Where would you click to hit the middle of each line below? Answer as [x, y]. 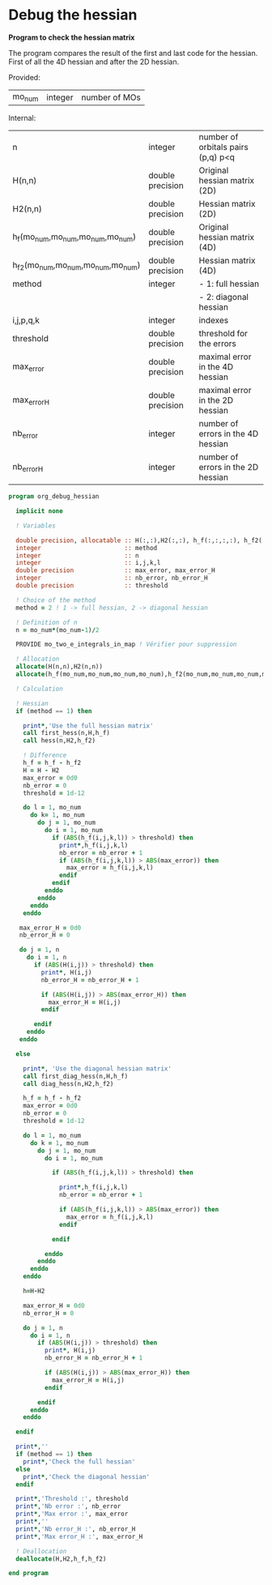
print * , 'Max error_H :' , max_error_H [79, 1536]
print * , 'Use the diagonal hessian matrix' [98, 1068]
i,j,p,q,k [26, 320]
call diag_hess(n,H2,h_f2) [68, 1083]
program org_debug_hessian [54, 497]
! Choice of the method [55, 600]
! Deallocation [41, 1551]
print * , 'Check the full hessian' [79, 1461]
